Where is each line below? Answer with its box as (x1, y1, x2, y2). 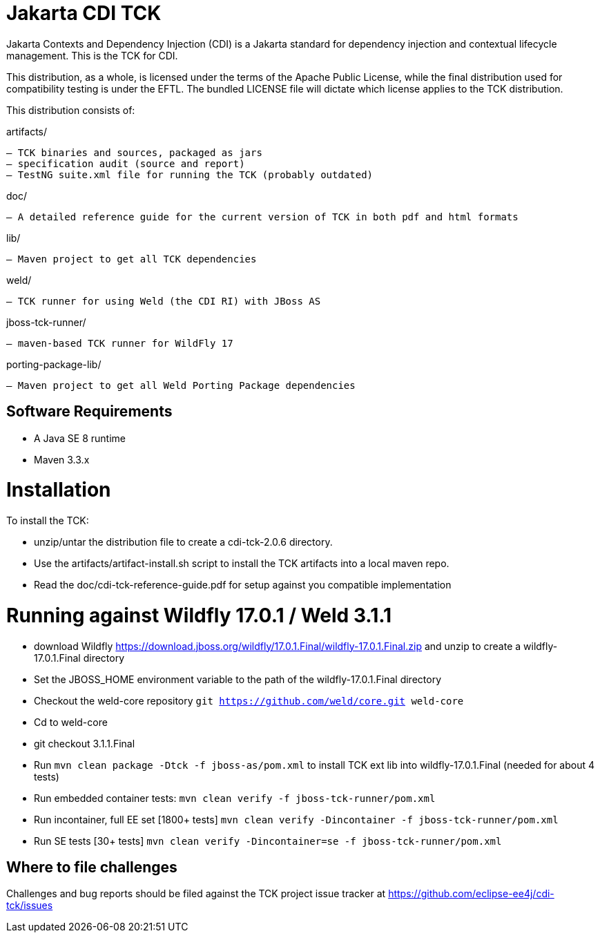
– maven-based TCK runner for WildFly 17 (6, 337, 233, 349)
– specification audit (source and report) (6, 157, 245, 169)
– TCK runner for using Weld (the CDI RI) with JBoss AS (6, 295, 321, 307)
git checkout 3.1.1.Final (34, 737, 135, 749)
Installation (6, 478, 111, 502)
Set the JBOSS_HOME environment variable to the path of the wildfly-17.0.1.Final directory (34, 673, 442, 685)
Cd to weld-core (34, 716, 108, 728)
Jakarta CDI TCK (6, 1, 162, 25)
